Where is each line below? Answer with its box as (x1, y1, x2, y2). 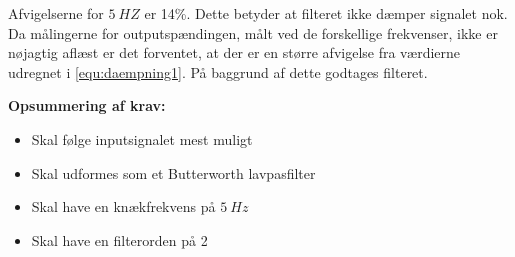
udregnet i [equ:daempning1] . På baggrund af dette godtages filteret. (8, 61, 428, 82)
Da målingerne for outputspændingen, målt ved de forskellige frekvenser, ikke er (8, 22, 498, 43)
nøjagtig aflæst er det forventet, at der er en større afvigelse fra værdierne (8, 42, 461, 63)
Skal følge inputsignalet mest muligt (31, 128, 253, 149)
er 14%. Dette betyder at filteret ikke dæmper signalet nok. (144, 3, 508, 23)
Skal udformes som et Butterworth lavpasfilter (31, 162, 316, 183)
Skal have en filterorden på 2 (31, 229, 208, 250)
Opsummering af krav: (8, 95, 166, 116)
